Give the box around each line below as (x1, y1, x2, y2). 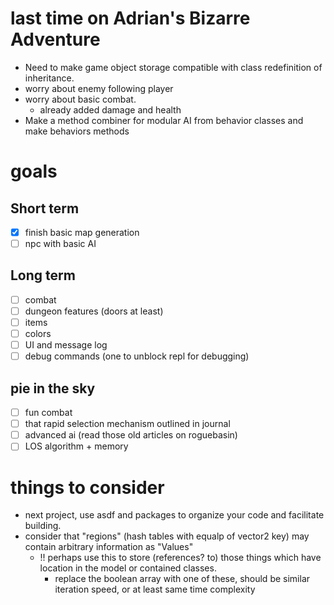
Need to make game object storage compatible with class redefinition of (24, 61, 323, 73)
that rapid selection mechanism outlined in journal (24, 418, 231, 430)
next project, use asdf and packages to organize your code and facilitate (24, 509, 325, 521)
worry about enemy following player (24, 82, 174, 94)
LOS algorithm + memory (24, 440, 129, 452)
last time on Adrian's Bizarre (10, 7, 251, 30)
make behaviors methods (24, 125, 130, 137)
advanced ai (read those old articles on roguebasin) (24, 429, 238, 441)
